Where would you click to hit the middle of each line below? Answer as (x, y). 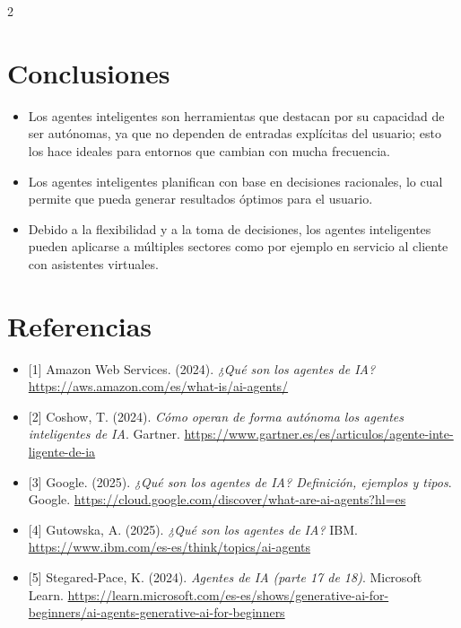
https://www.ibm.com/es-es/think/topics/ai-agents (169, 547)
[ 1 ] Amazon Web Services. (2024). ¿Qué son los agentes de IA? (202, 368)
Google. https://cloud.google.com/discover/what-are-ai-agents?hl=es (217, 499)
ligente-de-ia (62, 451)
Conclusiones (89, 72)
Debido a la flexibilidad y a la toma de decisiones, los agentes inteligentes (230, 228)
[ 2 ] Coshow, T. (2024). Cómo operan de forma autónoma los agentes (216, 416)
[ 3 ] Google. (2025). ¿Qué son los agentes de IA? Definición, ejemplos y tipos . (240, 481)
